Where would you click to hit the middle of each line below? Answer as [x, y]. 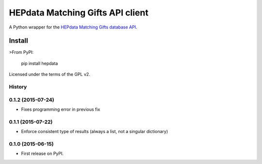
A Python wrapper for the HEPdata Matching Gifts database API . [73, 27]
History [18, 87]
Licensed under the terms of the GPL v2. [50, 75]
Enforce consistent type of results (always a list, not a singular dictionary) [95, 132]
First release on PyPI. [42, 154]
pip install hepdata [40, 63]
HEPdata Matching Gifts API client [79, 13]
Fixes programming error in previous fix [61, 109]
